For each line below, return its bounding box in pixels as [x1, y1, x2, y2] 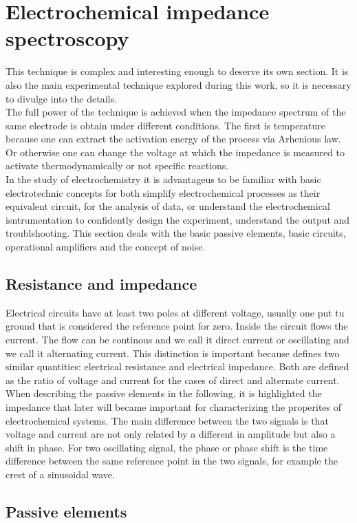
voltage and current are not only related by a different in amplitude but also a [6, 427, 336, 441]
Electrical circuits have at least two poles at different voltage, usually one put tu [6, 305, 345, 319]
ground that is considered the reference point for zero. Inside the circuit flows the [6, 319, 348, 333]
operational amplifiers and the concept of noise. [6, 239, 206, 254]
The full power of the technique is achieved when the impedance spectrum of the [6, 105, 346, 119]
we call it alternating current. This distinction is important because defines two [6, 345, 340, 360]
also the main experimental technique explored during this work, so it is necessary [6, 77, 351, 92]
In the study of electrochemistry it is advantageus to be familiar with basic [6, 172, 321, 186]
